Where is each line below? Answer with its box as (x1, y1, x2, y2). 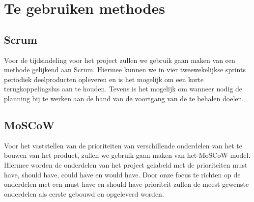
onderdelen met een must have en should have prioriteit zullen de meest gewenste (4, 179, 249, 189)
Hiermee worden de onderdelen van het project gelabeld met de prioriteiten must (4, 159, 248, 170)
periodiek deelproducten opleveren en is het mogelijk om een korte (4, 74, 204, 84)
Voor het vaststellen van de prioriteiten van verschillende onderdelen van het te (4, 140, 242, 150)
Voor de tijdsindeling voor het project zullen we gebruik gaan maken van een (4, 55, 235, 65)
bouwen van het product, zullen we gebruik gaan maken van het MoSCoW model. (4, 150, 251, 160)
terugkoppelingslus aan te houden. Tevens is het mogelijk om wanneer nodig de (4, 84, 242, 94)
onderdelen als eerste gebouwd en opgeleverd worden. (4, 188, 164, 199)
